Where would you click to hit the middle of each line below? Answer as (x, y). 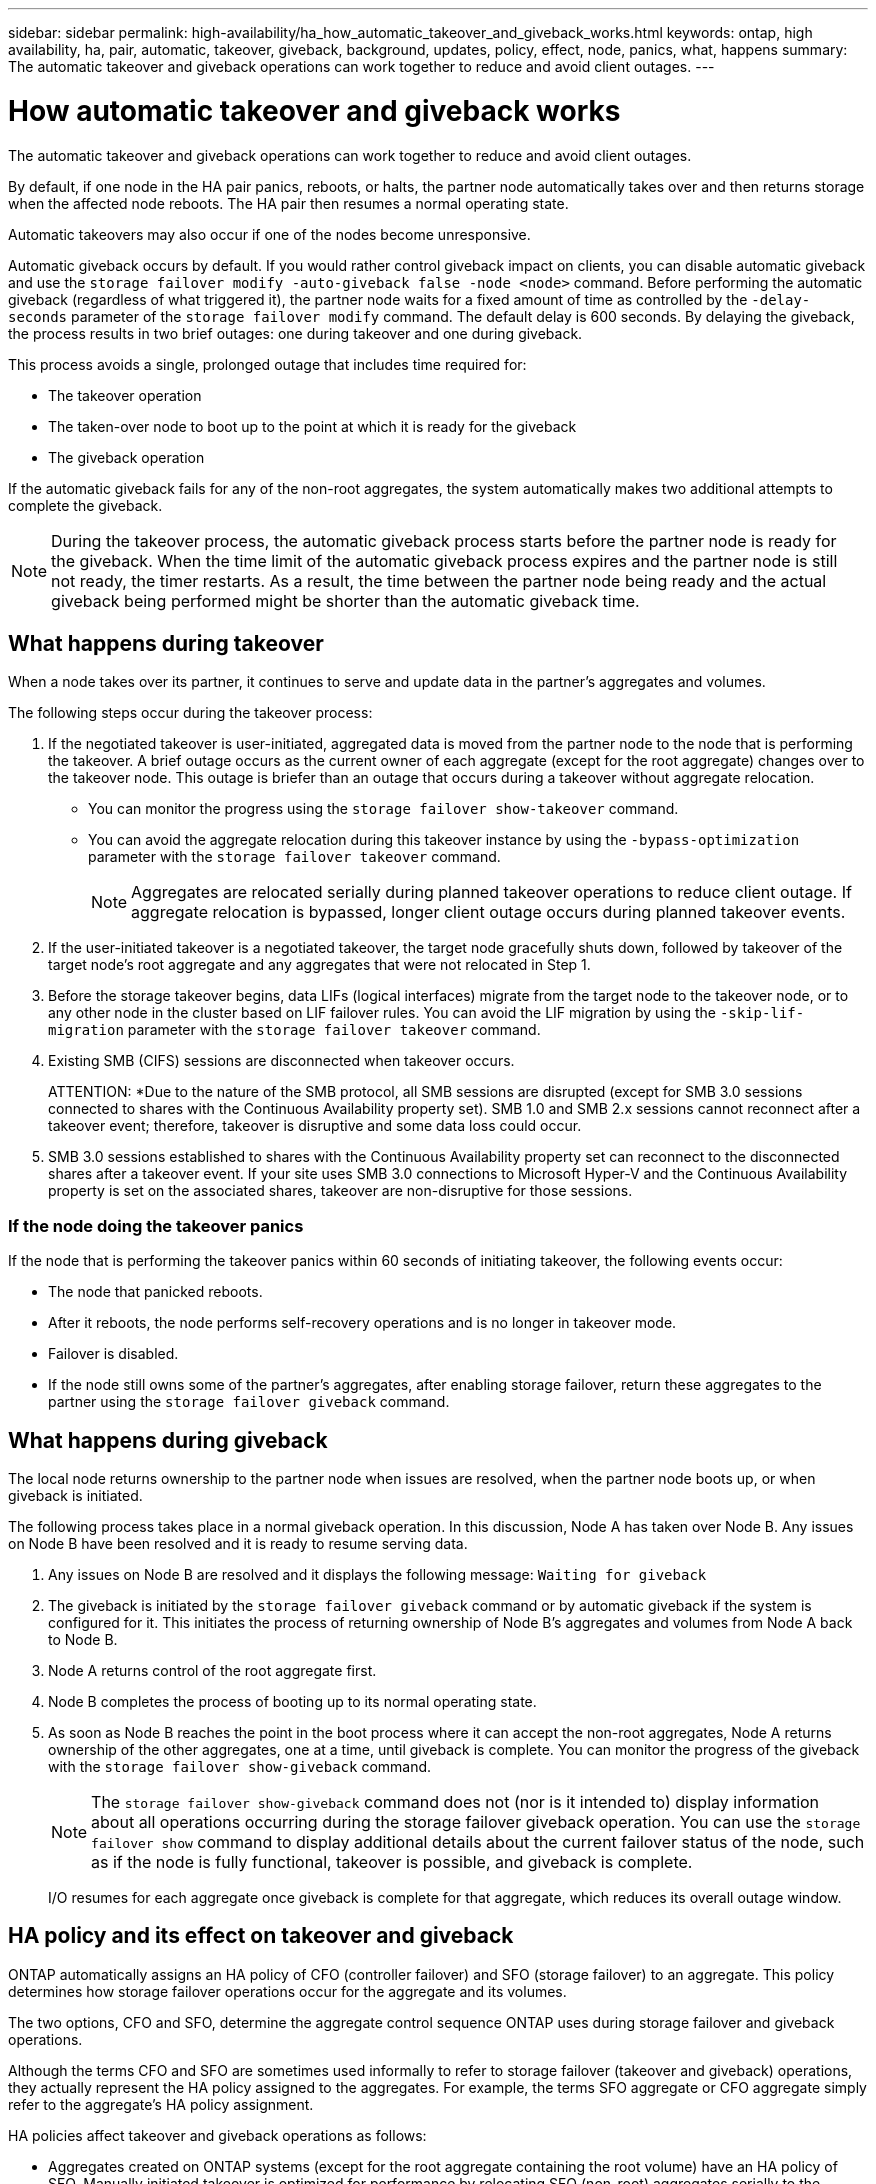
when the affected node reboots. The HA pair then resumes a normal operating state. (288, 203)
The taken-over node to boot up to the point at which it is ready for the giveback (312, 426)
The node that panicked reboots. (155, 1292)
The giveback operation (126, 457)
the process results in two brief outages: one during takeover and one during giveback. (295, 333)
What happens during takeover (166, 643)
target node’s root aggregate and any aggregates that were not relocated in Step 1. (319, 965)
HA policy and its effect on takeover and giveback (261, 1936)
